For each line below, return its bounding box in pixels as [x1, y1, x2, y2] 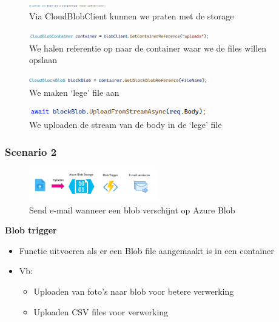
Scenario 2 [5, 144, 57, 159]
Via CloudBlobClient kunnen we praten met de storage [29, 9, 234, 22]
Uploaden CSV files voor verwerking [33, 305, 169, 318]
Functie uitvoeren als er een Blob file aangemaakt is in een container [19, 244, 274, 257]
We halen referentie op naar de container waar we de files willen [29, 41, 267, 54]
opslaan [29, 53, 57, 66]
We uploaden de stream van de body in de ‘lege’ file [29, 118, 222, 131]
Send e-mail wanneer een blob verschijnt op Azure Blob [29, 203, 235, 216]
